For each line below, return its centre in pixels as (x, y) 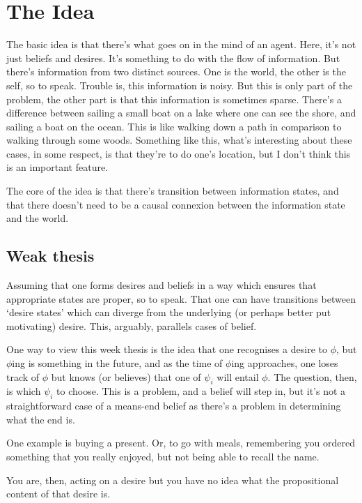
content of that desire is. (58, 494)
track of (23, 376)
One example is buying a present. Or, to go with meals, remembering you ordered (181, 443)
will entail (238, 376)
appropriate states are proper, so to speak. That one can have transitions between (181, 298)
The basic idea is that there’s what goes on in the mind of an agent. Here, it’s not (181, 44)
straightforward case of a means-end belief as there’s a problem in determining (174, 406)
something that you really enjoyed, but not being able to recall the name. (163, 456)
